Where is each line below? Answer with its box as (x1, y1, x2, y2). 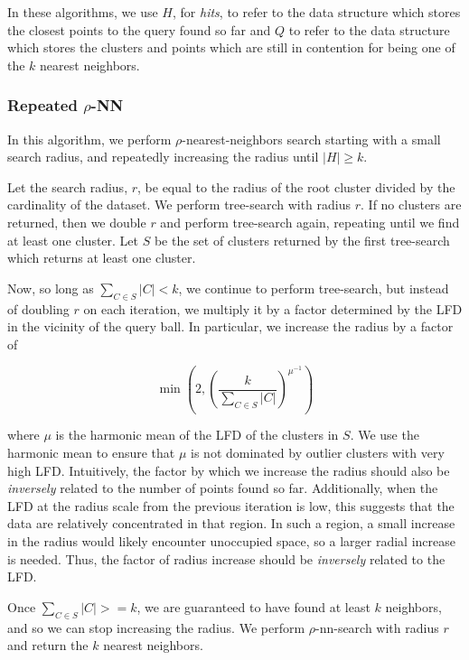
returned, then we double (7, 212, 146, 231)
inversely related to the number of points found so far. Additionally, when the (7, 479, 438, 497)
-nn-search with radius (314, 618, 439, 637)
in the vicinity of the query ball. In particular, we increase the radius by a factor (7, 317, 454, 336)
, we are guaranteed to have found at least (136, 597, 371, 616)
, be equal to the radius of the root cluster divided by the (137, 177, 455, 196)
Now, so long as (7, 278, 94, 297)
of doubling (7, 299, 70, 318)
